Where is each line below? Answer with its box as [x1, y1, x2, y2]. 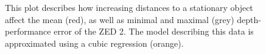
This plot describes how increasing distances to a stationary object [5, 1, 253, 13]
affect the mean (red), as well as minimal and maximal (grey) [5, 13, 234, 25]
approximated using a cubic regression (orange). [5, 36, 184, 49]
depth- [237, 13, 261, 25]
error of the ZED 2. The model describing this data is [54, 25, 254, 38]
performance [5, 25, 51, 38]
